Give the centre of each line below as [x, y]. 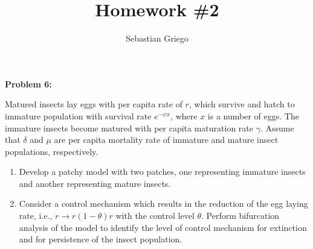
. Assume [277, 128]
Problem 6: [28, 84]
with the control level [155, 216]
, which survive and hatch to [242, 104]
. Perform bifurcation [240, 216]
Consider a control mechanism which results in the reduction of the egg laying [163, 203]
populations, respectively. [52, 151]
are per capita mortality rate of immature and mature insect [166, 140]
